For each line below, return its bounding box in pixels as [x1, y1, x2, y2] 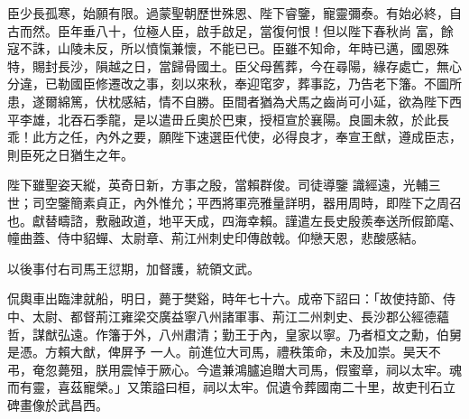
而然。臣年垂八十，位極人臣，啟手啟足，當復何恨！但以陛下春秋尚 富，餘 [19, 21, 454, 40]
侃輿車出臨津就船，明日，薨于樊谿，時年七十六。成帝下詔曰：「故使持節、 [7, 289, 443, 308]
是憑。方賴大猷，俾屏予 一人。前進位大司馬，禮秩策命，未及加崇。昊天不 [7, 342, 441, 361]
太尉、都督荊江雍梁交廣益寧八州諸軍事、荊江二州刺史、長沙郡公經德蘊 [32, 306, 449, 325]
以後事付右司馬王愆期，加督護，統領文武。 [7, 258, 260, 277]
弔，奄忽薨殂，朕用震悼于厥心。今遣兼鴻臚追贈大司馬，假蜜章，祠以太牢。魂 [7, 359, 462, 378]
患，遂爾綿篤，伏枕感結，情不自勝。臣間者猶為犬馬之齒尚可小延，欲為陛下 [7, 91, 449, 110]
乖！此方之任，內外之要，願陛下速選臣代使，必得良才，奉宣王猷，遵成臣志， [7, 127, 462, 146]
